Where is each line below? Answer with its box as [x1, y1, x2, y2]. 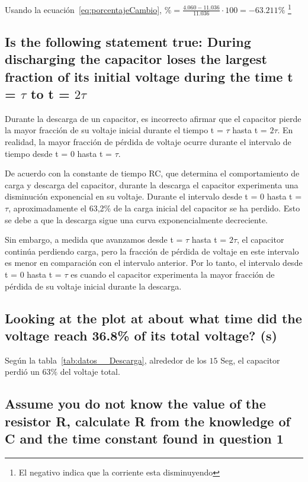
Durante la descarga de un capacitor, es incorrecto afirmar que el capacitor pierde [5, 112, 301, 124]
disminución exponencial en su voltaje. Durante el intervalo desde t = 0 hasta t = [5, 190, 302, 203]
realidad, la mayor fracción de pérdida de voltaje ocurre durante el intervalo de [5, 136, 291, 148]
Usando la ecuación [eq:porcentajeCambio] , [5, 3, 162, 15]
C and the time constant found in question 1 [5, 429, 284, 448]
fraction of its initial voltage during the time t [5, 67, 293, 85]
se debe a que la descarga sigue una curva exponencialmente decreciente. [5, 213, 268, 226]
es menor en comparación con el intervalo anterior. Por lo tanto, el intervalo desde [5, 256, 303, 269]
